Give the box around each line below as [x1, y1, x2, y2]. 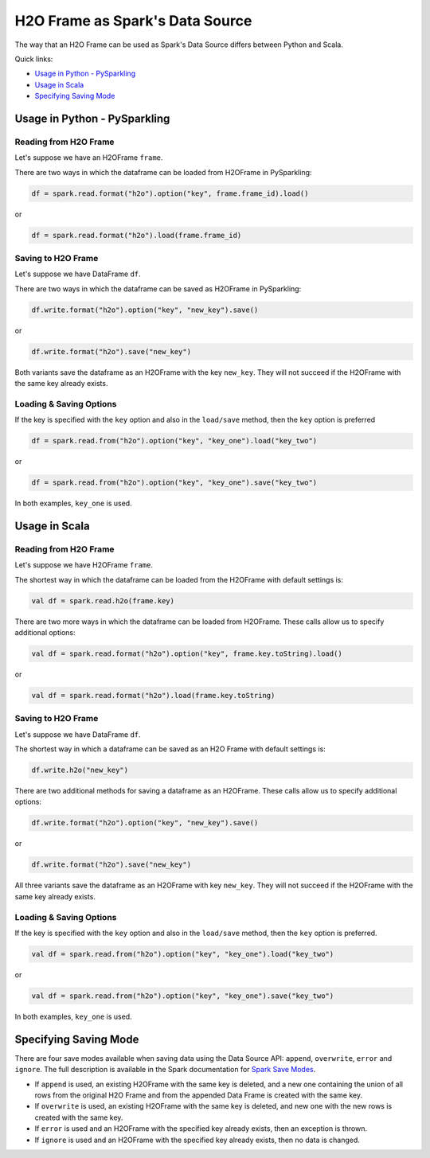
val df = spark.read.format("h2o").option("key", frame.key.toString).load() [31, 649, 342, 658]
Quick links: [14, 54, 53, 64]
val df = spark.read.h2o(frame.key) [31, 596, 175, 605]
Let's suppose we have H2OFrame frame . [14, 560, 154, 570]
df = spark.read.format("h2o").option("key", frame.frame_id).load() [31, 189, 309, 198]
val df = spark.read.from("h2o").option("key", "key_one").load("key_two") [31, 949, 334, 958]
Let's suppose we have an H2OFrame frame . [14, 153, 163, 162]
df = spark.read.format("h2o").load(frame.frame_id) [31, 231, 242, 240]
